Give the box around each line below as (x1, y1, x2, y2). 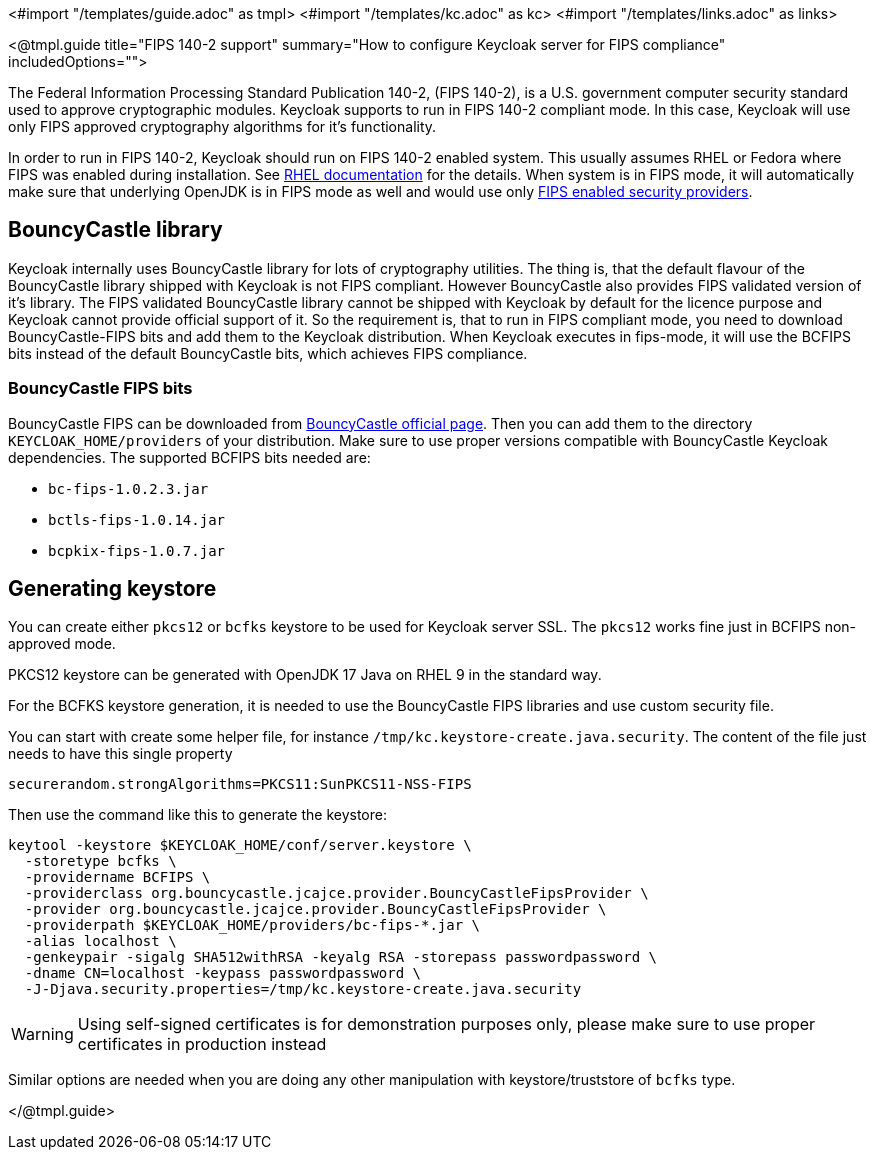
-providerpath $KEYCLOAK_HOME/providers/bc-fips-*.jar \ (24, 917, 481, 934)
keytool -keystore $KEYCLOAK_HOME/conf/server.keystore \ (8, 837, 472, 854)
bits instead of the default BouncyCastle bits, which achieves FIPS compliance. (8, 344, 528, 362)
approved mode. (8, 635, 116, 653)
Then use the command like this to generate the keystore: (8, 806, 387, 824)
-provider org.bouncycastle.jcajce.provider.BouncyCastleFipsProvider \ (24, 901, 607, 918)
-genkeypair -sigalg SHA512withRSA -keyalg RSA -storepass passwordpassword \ (24, 949, 658, 966)
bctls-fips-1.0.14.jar (48, 511, 226, 528)
